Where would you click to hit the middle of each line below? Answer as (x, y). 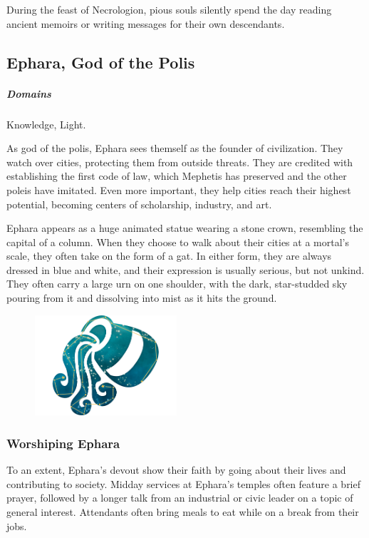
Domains (29, 93)
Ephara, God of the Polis (101, 62)
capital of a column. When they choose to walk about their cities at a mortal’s (178, 242)
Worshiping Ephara (63, 443)
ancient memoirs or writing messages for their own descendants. (146, 23)
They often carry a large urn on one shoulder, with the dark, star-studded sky (177, 284)
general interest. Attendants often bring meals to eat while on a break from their (183, 511)
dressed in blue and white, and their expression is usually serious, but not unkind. (186, 269)
